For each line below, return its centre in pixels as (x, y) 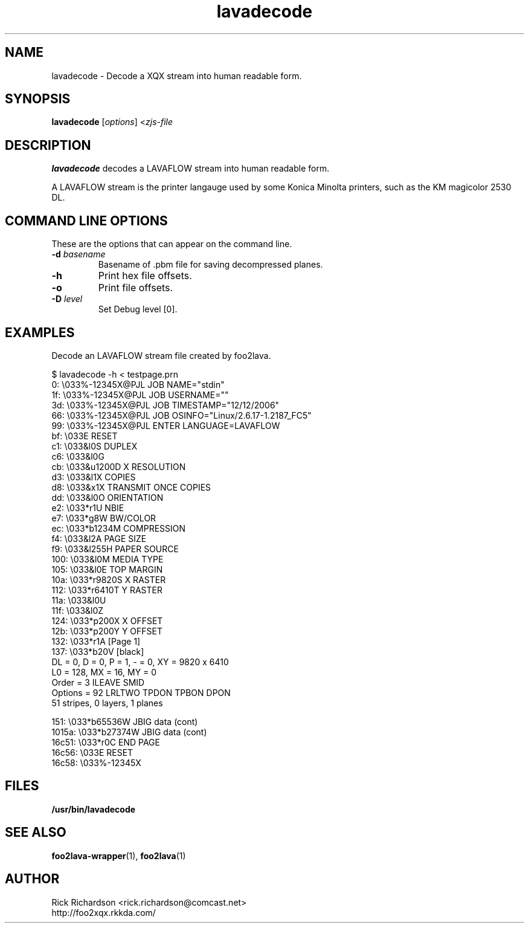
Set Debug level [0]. (138, 309)
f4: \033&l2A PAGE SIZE (99, 538)
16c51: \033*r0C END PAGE (106, 742)
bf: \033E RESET (85, 436)
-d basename (79, 254)
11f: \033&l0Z (78, 610)
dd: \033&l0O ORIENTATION (107, 497)
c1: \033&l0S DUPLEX (95, 446)
